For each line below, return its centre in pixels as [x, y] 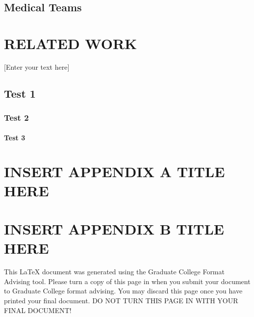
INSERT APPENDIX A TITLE [114, 171]
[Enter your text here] [37, 66]
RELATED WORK [71, 43]
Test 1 [20, 93]
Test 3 [15, 137]
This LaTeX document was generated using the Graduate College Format [114, 272]
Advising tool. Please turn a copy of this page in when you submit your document [127, 281]
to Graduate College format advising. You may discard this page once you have [123, 291]
